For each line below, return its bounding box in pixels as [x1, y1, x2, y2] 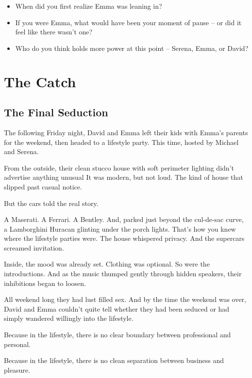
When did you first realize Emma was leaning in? [15, 1, 162, 11]
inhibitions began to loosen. [4, 278, 86, 288]
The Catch [4, 71, 76, 91]
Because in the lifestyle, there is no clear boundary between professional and [4, 330, 231, 340]
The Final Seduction [4, 105, 108, 120]
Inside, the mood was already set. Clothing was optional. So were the [4, 259, 210, 269]
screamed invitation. [4, 242, 64, 252]
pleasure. [4, 364, 30, 375]
